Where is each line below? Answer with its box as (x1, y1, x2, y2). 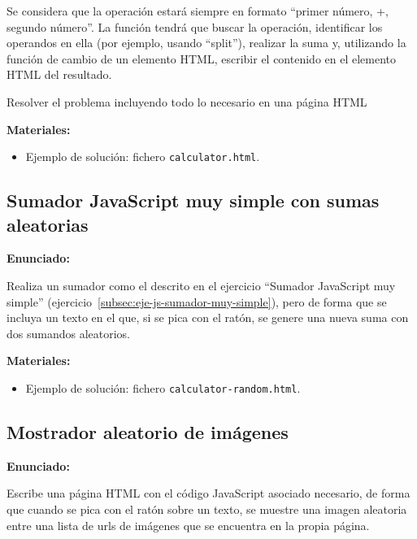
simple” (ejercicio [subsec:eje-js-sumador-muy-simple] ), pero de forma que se (7, 293, 387, 310)
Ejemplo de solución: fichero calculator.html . (25, 148, 260, 165)
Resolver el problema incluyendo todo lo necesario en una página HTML (7, 93, 367, 110)
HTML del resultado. (7, 66, 112, 83)
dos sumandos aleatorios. (7, 324, 131, 341)
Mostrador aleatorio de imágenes (7, 419, 289, 445)
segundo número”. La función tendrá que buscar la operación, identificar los (7, 18, 383, 35)
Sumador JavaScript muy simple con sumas (7, 188, 380, 213)
